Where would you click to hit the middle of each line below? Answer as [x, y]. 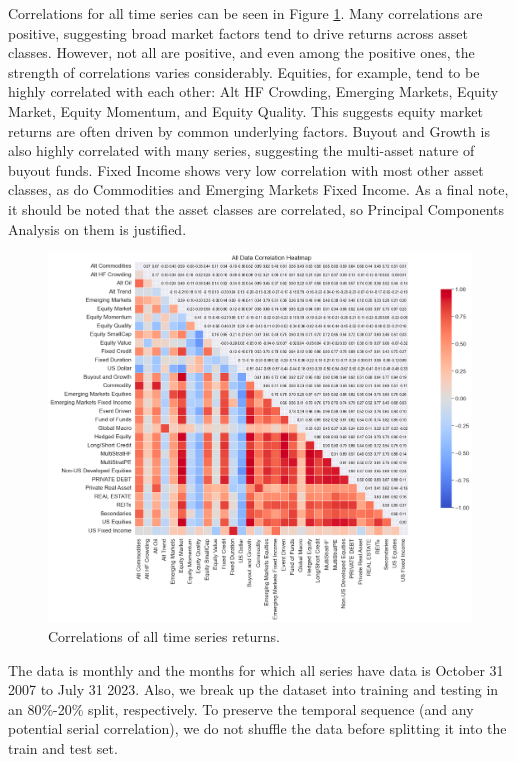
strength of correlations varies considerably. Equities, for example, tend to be [244, 71]
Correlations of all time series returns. [164, 636]
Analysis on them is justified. [97, 228]
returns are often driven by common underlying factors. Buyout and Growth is [249, 130]
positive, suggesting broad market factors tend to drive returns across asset [238, 32]
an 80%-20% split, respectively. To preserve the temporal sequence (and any [241, 708]
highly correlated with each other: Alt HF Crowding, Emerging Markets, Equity [253, 91]
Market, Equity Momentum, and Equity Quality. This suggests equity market [245, 110]
